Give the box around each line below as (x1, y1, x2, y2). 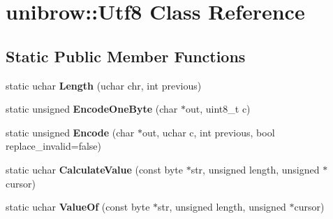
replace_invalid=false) (6, 139, 102, 153)
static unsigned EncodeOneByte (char (6, 101, 178, 116)
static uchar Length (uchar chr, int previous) (6, 78, 202, 92)
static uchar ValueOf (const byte (6, 199, 150, 214)
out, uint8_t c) (186, 101, 251, 116)
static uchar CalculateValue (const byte (6, 162, 183, 176)
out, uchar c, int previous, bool (142, 125, 275, 139)
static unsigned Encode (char (6, 125, 135, 139)
